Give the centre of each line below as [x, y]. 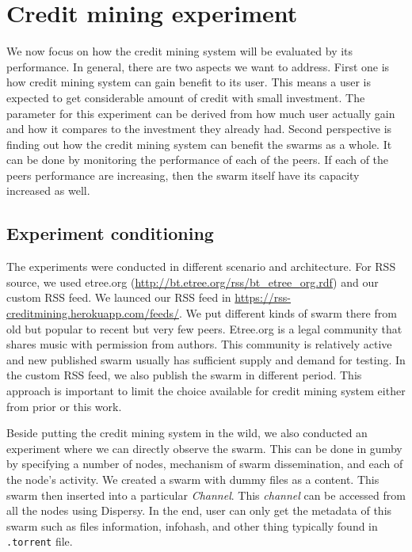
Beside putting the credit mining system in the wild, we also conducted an [187, 433]
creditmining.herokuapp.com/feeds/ [93, 313]
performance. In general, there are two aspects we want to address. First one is [198, 66]
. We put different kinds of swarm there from [288, 313]
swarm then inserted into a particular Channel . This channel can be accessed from [206, 495]
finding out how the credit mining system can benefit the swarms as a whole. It [199, 144]
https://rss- [263, 297]
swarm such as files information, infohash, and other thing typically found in [192, 525]
